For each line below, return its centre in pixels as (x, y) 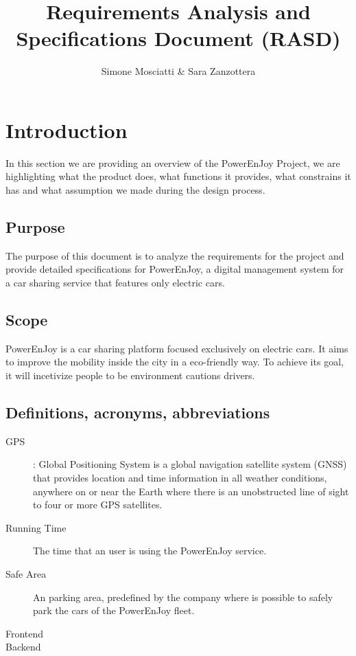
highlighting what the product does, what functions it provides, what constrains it (178, 176)
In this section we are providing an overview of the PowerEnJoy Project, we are (173, 162)
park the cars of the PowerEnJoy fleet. (114, 610)
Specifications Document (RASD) (178, 38)
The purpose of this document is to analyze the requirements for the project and (175, 255)
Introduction (67, 129)
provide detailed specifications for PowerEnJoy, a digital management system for (175, 269)
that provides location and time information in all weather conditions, (180, 477)
